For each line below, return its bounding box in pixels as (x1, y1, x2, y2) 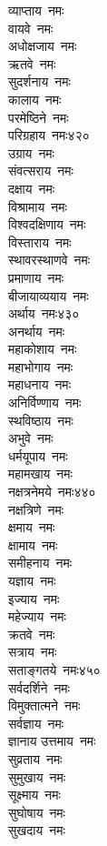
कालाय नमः (8, 89, 62, 108)
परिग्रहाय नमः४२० (8, 126, 90, 145)
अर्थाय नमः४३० (8, 304, 80, 323)
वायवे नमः (8, 18, 53, 37)
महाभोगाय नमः (8, 357, 73, 376)
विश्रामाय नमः (8, 196, 67, 216)
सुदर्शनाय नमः (8, 72, 71, 91)
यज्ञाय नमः (8, 571, 56, 589)
